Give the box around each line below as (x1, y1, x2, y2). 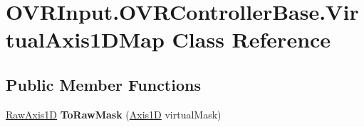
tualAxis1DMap (6, 25, 165, 54)
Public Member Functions (6, 73, 201, 95)
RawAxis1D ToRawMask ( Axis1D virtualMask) (6, 106, 222, 121)
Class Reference (172, 25, 331, 54)
